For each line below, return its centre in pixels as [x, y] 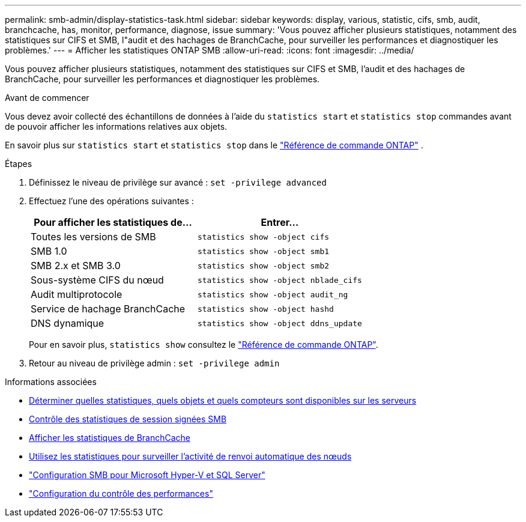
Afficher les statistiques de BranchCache [110, 438]
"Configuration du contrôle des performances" [121, 493]
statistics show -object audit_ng [273, 294]
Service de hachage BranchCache [108, 309]
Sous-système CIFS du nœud [97, 280]
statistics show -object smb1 [263, 251]
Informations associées [51, 382]
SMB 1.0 [49, 251]
